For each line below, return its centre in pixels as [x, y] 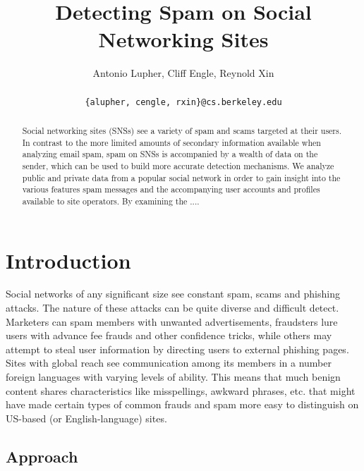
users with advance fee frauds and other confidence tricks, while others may [169, 335]
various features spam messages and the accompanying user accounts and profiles [171, 189]
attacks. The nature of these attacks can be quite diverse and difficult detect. [172, 308]
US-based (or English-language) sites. [86, 418]
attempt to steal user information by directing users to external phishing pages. [177, 349]
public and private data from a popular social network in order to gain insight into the [181, 177]
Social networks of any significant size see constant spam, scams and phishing [173, 294]
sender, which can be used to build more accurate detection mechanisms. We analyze [178, 165]
